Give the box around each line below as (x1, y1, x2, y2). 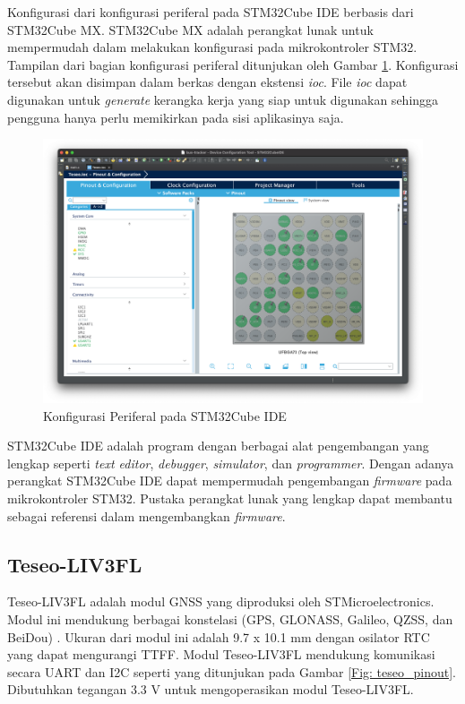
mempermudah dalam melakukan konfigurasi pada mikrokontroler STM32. (7, 38, 418, 56)
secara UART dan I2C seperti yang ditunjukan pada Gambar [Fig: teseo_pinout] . (7, 662, 457, 681)
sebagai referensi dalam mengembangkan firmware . (7, 506, 286, 525)
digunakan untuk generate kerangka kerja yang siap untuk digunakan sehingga (7, 90, 439, 108)
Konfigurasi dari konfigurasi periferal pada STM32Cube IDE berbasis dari (7, 3, 414, 21)
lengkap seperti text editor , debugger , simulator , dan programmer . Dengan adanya (7, 453, 454, 472)
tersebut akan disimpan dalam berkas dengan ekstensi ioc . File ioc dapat (7, 73, 408, 91)
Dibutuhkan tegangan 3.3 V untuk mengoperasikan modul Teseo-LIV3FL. (7, 680, 414, 699)
